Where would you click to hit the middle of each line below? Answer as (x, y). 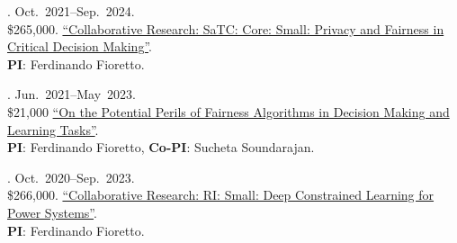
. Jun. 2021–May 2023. (72, 94)
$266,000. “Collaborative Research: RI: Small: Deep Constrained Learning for (221, 195)
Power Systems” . (52, 212)
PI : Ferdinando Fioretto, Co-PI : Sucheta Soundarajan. (161, 147)
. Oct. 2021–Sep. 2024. (71, 11)
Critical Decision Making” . (80, 46)
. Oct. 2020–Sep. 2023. (71, 177)
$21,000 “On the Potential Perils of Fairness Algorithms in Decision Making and (228, 111)
